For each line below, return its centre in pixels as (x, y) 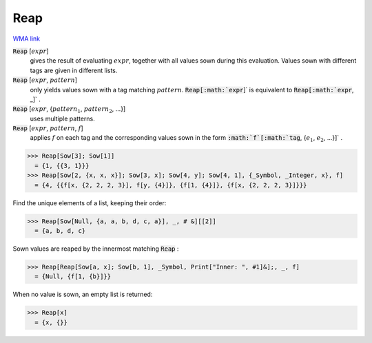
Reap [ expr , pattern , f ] (48, 128)
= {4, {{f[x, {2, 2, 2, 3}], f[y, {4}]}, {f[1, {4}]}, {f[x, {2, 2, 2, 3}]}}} (171, 185)
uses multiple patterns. (63, 118)
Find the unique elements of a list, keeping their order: (90, 202)
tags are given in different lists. (74, 70)
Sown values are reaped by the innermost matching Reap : (96, 249)
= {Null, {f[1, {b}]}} (73, 277)
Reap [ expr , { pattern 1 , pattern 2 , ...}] (69, 110)
